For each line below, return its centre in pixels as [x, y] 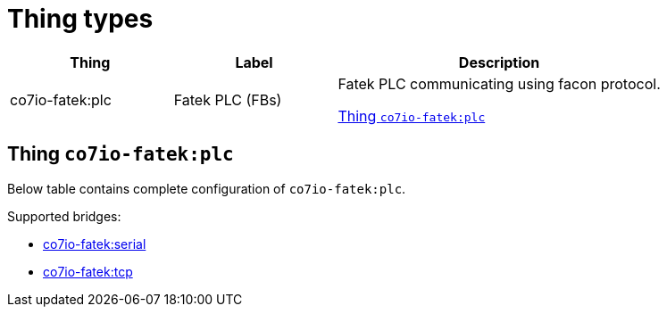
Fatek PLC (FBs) [228, 99]
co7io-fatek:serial [95, 244]
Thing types [80, 19]
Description [499, 62]
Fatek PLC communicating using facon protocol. [499, 83]
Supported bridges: [64, 216]
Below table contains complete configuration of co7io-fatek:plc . [207, 188]
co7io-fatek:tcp [88, 271]
